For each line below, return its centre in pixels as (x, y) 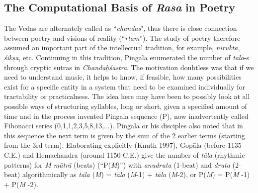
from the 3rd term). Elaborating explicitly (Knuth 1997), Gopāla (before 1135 (123, 145)
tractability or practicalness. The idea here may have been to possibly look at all (127, 96)
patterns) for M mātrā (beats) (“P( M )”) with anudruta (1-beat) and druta (117, 164)
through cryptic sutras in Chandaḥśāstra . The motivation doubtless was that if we (129, 67)
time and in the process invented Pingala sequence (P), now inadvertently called (126, 116)
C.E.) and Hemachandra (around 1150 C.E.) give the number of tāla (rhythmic (125, 154)
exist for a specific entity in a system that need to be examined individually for (125, 86)
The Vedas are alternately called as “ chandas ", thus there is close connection (121, 28)
